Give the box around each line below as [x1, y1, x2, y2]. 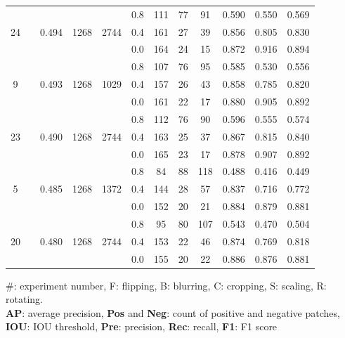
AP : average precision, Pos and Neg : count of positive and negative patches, [6, 305, 340, 320]
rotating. [6, 292, 43, 306]
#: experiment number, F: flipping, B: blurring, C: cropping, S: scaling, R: [6, 278, 327, 292]
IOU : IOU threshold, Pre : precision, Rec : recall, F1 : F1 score [6, 319, 278, 334]
